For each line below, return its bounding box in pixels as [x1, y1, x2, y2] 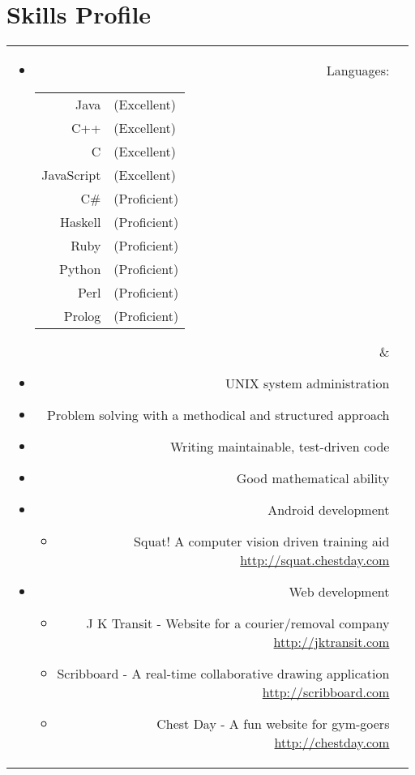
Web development [289, 582, 390, 602]
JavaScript [41, 165, 101, 185]
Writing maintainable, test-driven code [170, 437, 390, 456]
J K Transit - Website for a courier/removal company [86, 614, 390, 633]
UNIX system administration [225, 374, 390, 393]
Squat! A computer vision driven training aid [134, 532, 390, 551]
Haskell [60, 212, 101, 232]
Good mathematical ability [236, 469, 390, 488]
